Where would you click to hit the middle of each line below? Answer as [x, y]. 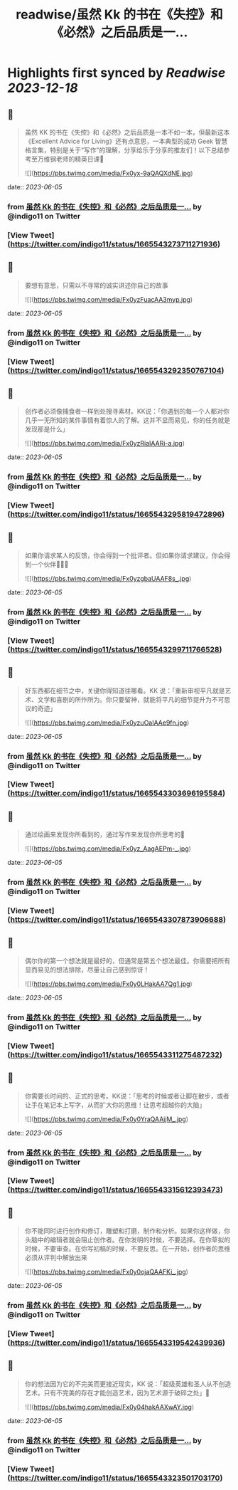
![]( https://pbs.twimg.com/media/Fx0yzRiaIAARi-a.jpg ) [105, 444]
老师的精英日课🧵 [80, 159]
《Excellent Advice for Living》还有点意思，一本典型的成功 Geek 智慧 [126, 141]
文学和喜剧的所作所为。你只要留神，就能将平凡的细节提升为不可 [131, 699]
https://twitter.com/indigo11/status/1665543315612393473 [115, 1190]
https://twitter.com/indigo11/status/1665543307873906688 [117, 920]
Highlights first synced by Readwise [117, 73]
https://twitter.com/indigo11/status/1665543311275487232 [115, 1054]
